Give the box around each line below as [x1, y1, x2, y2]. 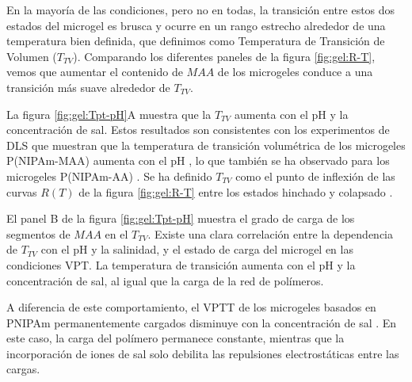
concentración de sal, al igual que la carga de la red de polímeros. [6, 272, 324, 288]
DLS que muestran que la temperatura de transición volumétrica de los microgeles [6, 136, 406, 153]
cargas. [6, 361, 40, 377]
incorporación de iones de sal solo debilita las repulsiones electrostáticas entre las [6, 345, 399, 361]
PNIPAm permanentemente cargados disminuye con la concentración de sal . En [6, 314, 397, 330]
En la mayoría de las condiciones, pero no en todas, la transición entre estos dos [6, 2, 395, 17]
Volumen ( [6, 48, 57, 64]
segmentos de [6, 225, 71, 242]
